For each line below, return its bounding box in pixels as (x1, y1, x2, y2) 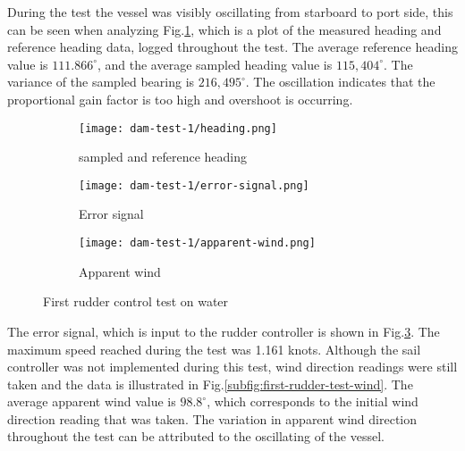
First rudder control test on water (43, 292, 229, 311)
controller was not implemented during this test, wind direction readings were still (7, 357, 458, 376)
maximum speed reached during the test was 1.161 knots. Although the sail (7, 339, 421, 358)
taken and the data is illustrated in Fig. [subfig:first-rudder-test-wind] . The (7, 374, 413, 393)
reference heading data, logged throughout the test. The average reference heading (7, 38, 458, 56)
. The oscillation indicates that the (245, 72, 435, 91)
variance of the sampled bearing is (7, 72, 195, 91)
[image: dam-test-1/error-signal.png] (79, 179, 309, 192)
